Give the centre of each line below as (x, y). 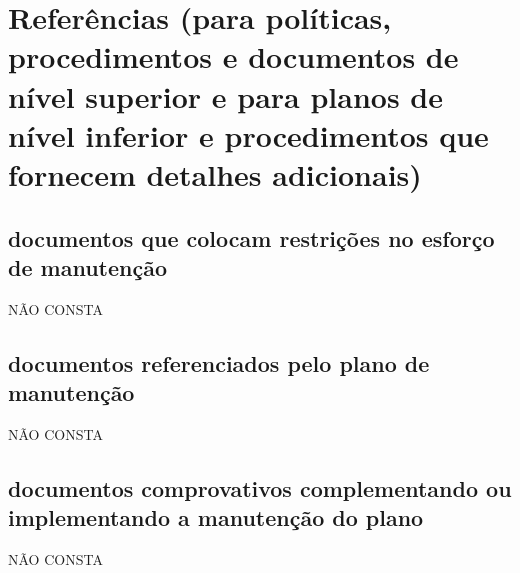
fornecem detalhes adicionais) (215, 173)
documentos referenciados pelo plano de (219, 362)
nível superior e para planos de (226, 95)
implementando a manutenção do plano (216, 517)
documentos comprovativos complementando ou (260, 487)
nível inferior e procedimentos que (248, 134)
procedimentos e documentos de (233, 56)
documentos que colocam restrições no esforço (251, 237)
